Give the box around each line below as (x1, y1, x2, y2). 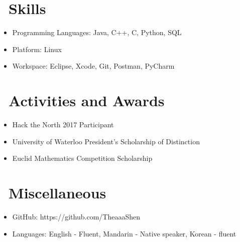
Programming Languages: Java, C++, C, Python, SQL (12, 27, 182, 38)
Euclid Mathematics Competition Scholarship (12, 153, 153, 163)
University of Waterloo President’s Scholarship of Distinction (12, 136, 200, 146)
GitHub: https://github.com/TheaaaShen (12, 211, 140, 221)
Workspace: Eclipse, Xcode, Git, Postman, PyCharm (12, 61, 175, 71)
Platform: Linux (12, 44, 62, 54)
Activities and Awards (9, 90, 165, 111)
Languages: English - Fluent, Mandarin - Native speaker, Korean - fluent (12, 228, 236, 238)
